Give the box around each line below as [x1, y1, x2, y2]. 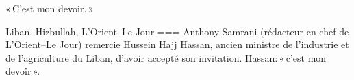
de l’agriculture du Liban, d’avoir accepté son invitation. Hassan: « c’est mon [5, 50, 327, 64]
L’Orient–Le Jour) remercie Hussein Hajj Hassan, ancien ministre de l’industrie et [5, 37, 349, 52]
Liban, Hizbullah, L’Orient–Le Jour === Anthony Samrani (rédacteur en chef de [5, 24, 349, 38]
